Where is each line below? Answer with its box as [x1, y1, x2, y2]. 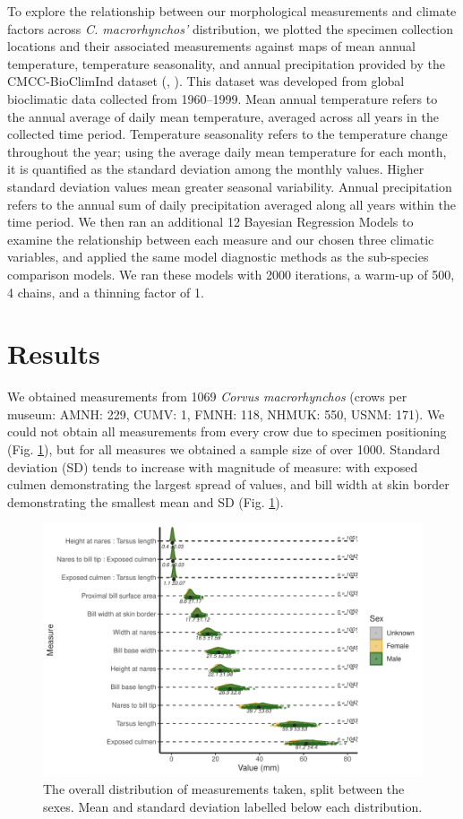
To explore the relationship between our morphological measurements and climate [7, 2, 457, 20]
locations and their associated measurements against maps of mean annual [7, 37, 416, 56]
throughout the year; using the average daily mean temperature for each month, [7, 142, 447, 160]
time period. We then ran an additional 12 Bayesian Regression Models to [7, 212, 414, 231]
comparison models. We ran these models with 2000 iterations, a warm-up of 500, [7, 264, 455, 283]
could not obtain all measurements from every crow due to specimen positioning [7, 422, 447, 441]
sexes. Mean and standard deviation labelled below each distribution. [43, 797, 423, 815]
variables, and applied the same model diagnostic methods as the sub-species [7, 247, 429, 266]
